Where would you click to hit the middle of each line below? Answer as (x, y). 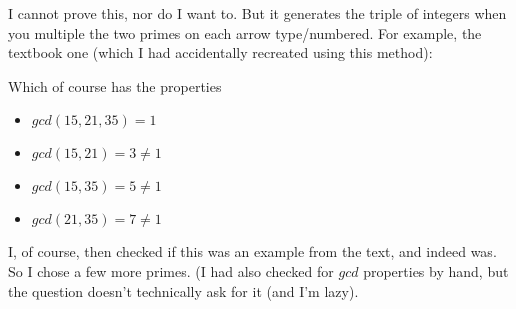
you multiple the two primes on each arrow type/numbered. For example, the (245, 32)
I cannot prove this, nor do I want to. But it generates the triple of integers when (257, 13)
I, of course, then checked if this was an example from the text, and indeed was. (252, 251)
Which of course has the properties (115, 85)
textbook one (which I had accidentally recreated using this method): (220, 52)
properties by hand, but (436, 270)
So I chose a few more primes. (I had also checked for (171, 270)
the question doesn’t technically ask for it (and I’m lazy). (183, 290)
